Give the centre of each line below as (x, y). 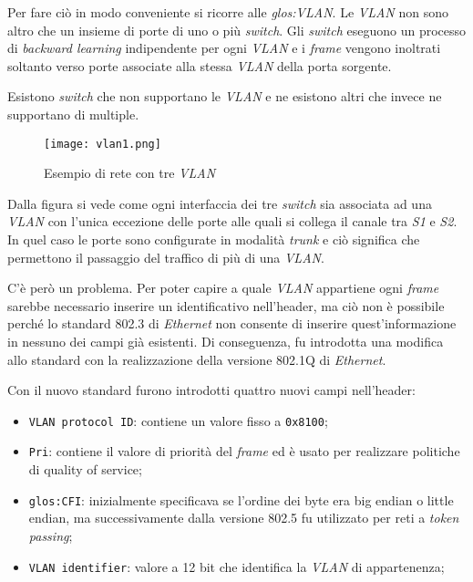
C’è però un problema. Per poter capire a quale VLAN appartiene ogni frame (223, 288)
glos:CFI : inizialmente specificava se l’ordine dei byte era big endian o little (241, 499)
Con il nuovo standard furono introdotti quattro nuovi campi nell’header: (211, 390)
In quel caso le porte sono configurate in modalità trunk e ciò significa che (214, 239)
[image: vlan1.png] (103, 144)
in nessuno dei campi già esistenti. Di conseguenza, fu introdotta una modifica (226, 341)
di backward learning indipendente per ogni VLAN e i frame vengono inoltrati (224, 48)
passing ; (51, 535)
